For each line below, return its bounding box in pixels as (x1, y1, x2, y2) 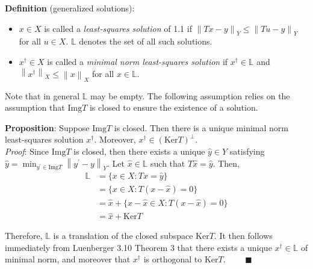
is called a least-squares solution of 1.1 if (44, 22, 192, 34)
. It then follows (214, 229, 273, 242)
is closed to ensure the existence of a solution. (89, 101, 258, 114)
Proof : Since (5, 145, 49, 157)
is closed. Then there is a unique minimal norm (114, 121, 288, 134)
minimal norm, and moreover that (5, 253, 131, 265)
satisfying (229, 145, 265, 157)
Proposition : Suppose (5, 121, 90, 134)
